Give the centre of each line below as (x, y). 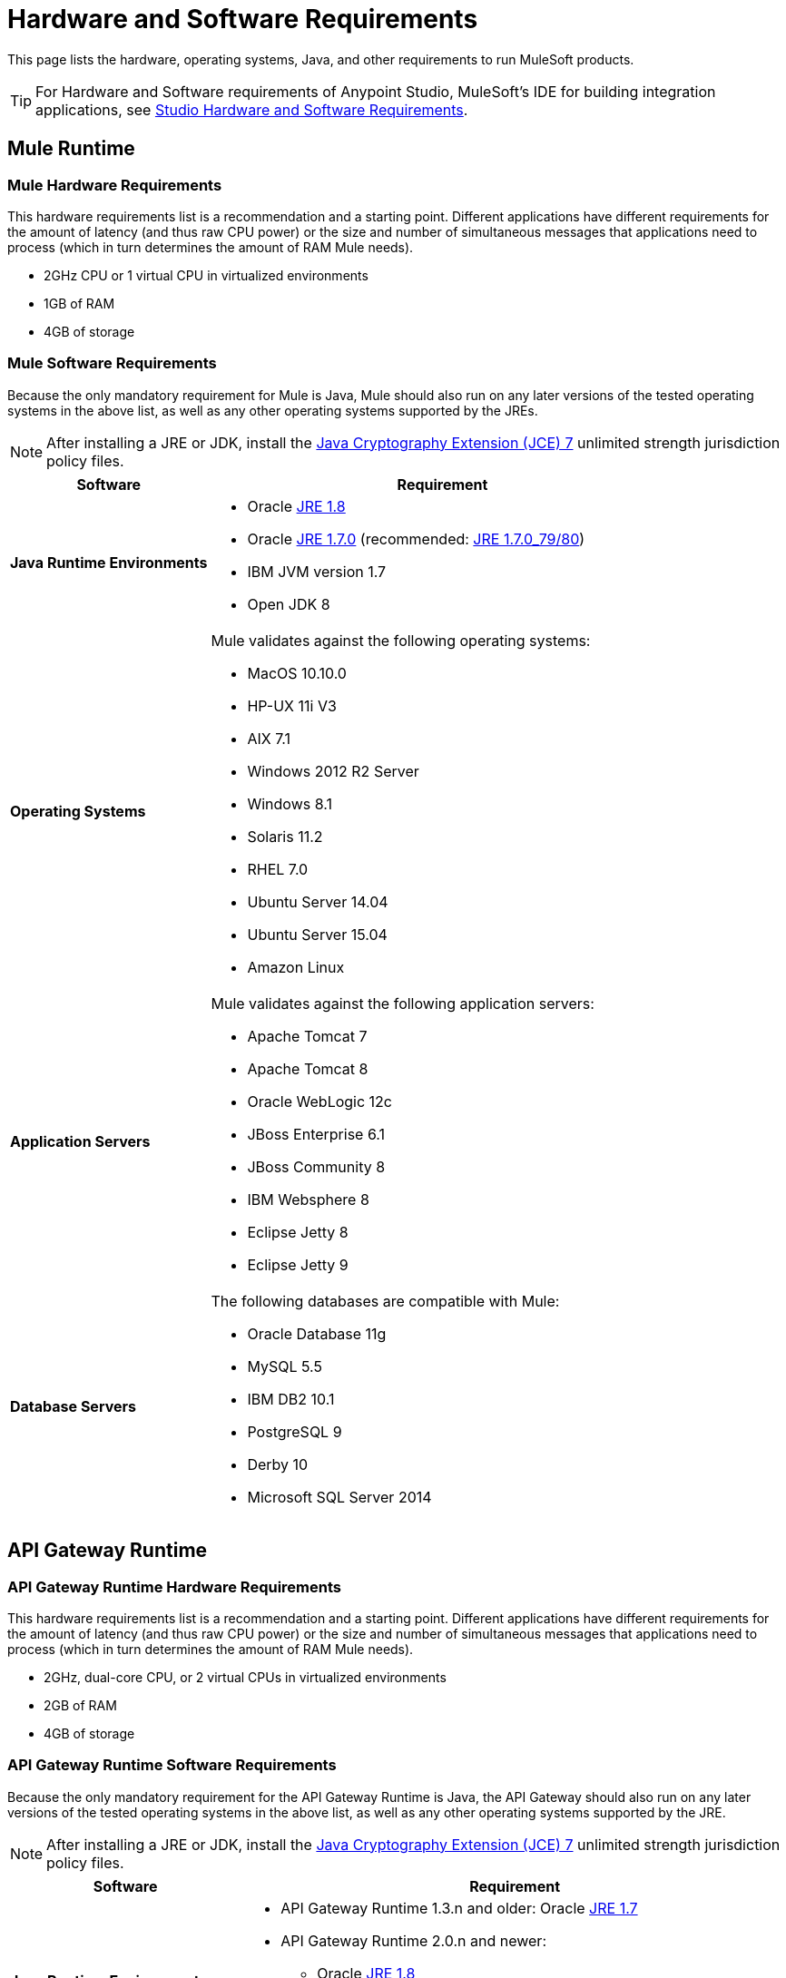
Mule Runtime (71, 149)
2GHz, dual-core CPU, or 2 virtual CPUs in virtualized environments (245, 1677)
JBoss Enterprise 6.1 (316, 1134)
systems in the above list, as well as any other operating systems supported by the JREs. (273, 410)
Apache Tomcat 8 (308, 1068)
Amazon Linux (296, 967)
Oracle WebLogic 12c (320, 1101)
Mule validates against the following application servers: (403, 1003)
